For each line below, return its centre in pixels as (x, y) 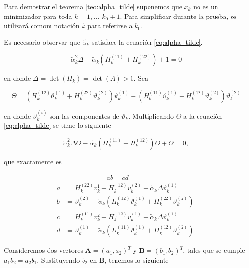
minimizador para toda (38, 16)
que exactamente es (33, 161)
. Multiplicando (151, 116)
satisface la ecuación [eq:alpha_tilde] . (147, 42)
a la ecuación (203, 116)
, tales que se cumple (214, 250)
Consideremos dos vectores (43, 250)
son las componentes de (84, 116)
